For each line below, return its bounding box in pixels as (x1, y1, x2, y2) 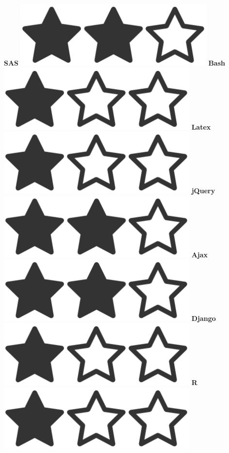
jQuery (191, 185, 215, 196)
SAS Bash (4, 58, 225, 67)
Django (191, 313, 216, 323)
